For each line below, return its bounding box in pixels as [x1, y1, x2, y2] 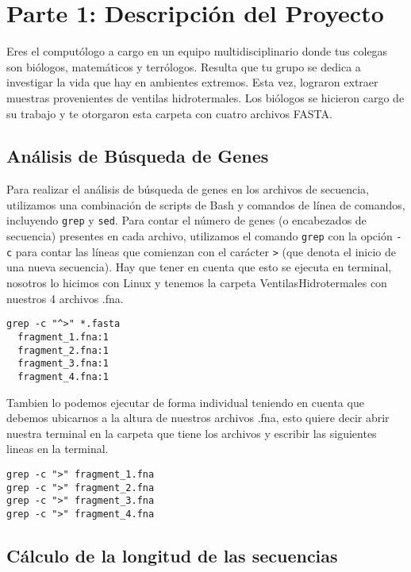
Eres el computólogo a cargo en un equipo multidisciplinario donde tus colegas [6, 43, 388, 60]
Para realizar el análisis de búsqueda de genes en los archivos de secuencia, [6, 181, 370, 198]
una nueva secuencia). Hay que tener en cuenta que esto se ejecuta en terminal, [6, 259, 392, 275]
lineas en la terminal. [6, 440, 109, 457]
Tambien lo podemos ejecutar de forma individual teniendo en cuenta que [6, 393, 364, 410]
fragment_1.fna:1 [17, 331, 109, 343]
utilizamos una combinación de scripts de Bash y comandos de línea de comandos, [6, 196, 405, 213]
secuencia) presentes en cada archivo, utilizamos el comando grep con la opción [6, 228, 393, 244]
